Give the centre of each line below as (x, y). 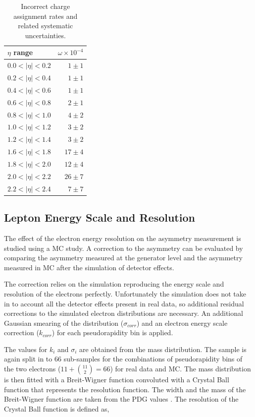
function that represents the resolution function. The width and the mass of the (125, 389)
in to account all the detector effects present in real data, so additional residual (124, 303)
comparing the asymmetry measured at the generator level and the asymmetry (123, 258)
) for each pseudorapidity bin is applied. (112, 332)
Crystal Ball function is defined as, (57, 408)
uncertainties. (45, 35)
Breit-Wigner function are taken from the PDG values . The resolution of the (121, 399)
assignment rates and (46, 16)
